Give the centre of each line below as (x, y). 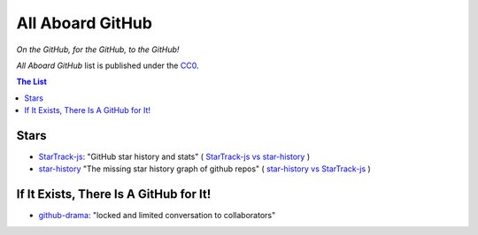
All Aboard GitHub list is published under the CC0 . (108, 65)
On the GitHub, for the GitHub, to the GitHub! (98, 49)
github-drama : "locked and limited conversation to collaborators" (157, 216)
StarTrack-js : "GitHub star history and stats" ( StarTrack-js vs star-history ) (174, 157)
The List (32, 82)
